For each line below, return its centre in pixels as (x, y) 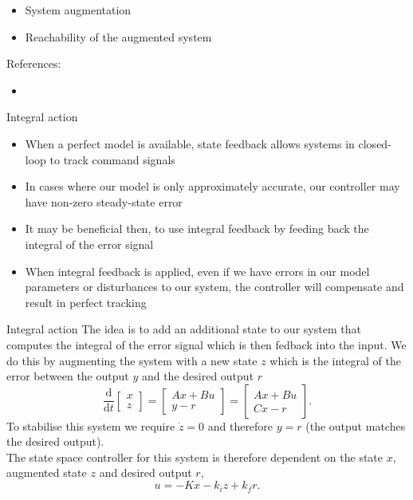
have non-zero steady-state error (104, 201)
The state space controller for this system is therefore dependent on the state (195, 457)
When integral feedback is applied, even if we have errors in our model (197, 271)
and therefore (240, 425)
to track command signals (112, 159)
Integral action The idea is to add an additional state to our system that (184, 329)
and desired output (146, 472)
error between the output (68, 376)
